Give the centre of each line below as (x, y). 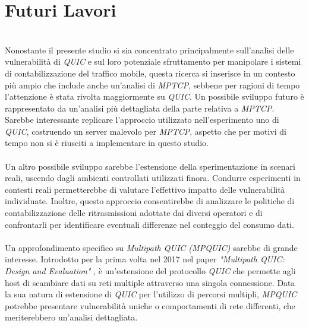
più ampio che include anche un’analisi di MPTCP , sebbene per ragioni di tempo (152, 85)
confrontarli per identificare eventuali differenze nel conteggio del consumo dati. (149, 224)
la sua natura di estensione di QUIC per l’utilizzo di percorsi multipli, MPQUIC (151, 294)
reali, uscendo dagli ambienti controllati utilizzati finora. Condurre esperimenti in (153, 178)
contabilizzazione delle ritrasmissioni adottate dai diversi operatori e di (134, 213)
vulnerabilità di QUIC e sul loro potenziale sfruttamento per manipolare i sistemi (153, 61)
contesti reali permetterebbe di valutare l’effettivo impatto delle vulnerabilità (145, 189)
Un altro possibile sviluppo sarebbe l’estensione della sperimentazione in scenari (150, 166)
